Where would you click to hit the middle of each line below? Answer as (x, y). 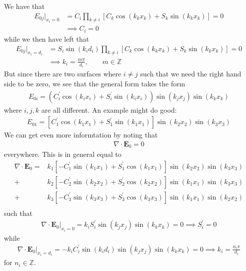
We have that (25, 6)
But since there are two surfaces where (63, 74)
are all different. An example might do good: (109, 109)
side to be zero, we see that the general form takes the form (95, 83)
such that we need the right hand (191, 74)
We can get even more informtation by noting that (81, 135)
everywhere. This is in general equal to (63, 154)
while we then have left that (47, 38)
